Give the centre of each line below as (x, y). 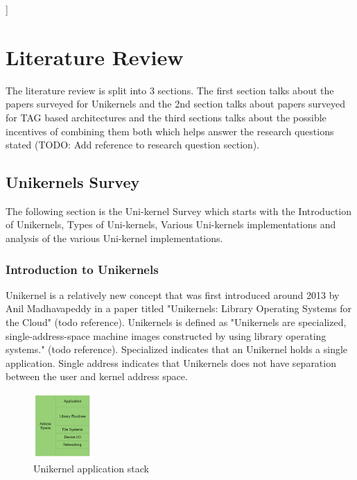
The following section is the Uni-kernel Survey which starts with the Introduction (179, 211)
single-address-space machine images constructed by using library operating (166, 335)
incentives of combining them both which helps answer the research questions (170, 131)
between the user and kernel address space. (97, 376)
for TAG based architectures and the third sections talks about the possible (166, 117)
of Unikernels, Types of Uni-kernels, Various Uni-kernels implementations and (171, 224)
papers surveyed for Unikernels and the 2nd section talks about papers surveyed (176, 104)
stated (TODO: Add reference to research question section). (133, 145)
